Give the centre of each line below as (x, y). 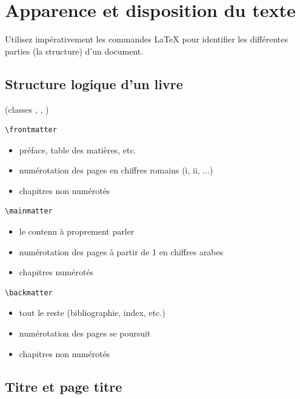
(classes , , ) (27, 109)
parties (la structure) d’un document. (74, 51)
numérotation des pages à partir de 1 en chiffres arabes (121, 251)
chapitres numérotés (56, 272)
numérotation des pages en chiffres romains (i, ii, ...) (116, 170)
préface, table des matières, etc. (78, 149)
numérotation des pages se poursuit (85, 333)
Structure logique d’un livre (94, 83)
